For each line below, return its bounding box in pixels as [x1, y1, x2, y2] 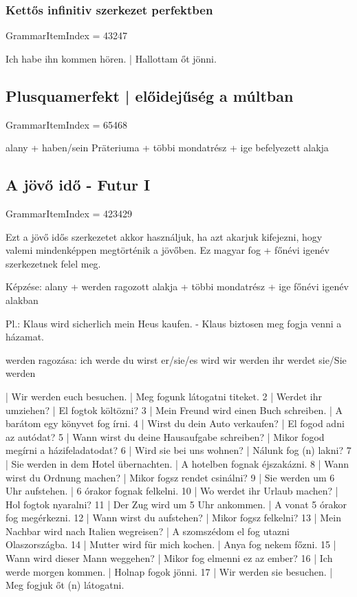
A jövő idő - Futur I [6, 174, 151, 195]
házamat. [6, 329, 44, 344]
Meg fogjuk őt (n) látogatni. [6, 578, 125, 592]
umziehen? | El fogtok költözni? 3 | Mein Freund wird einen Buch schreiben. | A [6, 402, 343, 417]
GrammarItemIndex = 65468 [6, 117, 128, 131]
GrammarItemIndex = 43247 [6, 28, 128, 43]
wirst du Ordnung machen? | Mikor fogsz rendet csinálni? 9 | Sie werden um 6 [6, 470, 335, 484]
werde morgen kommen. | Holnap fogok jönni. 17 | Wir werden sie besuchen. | [6, 564, 333, 578]
